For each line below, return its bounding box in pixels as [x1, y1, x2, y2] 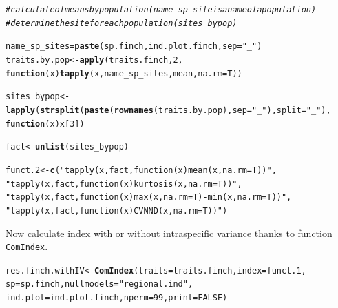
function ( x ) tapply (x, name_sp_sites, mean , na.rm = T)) [6, 68, 242, 79]
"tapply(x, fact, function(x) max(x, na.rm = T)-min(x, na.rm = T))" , [6, 192, 292, 203]
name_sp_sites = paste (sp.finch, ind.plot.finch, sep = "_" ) [6, 41, 262, 52]
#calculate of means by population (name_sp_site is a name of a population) [6, 5, 317, 14]
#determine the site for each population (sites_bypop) [6, 18, 237, 28]
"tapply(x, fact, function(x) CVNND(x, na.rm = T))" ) [6, 205, 228, 216]
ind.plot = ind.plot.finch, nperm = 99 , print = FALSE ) [6, 293, 228, 303]
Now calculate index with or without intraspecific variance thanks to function [6, 225, 332, 240]
